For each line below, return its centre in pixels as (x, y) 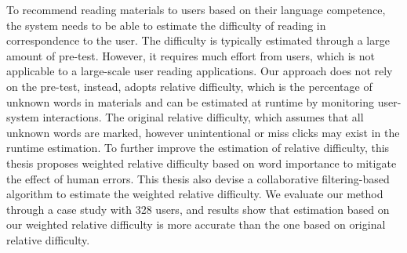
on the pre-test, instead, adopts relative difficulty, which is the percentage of (189, 86)
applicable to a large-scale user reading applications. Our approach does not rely (200, 71)
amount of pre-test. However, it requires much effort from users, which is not (191, 55)
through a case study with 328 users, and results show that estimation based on (198, 209)
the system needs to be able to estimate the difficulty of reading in (166, 25)
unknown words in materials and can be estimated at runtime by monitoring (191, 101)
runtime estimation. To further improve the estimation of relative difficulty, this (198, 148)
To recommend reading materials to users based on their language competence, (196, 9)
